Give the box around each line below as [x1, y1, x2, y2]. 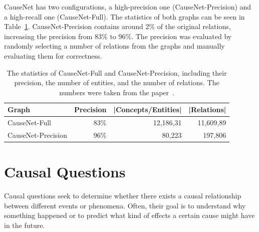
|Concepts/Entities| [113, 104, 182, 115]
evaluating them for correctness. [4, 50, 102, 61]
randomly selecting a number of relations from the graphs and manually [4, 41, 225, 51]
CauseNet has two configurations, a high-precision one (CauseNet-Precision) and [4, 2, 251, 12]
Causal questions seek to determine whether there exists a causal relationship [4, 190, 241, 201]
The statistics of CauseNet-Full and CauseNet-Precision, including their [7, 67, 227, 78]
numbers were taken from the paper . [59, 87, 174, 97]
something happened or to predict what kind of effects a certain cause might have [4, 210, 255, 220]
